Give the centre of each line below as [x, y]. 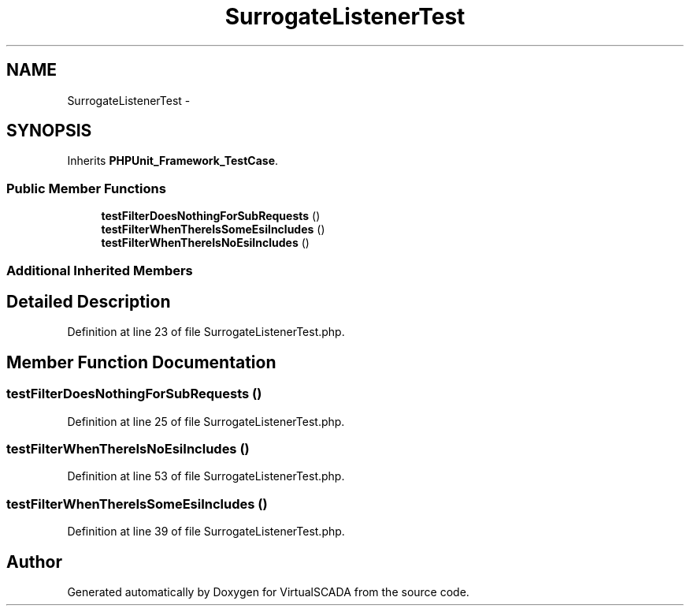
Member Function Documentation [141, 362]
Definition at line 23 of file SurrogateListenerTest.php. [206, 332]
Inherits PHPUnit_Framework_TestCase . [173, 161]
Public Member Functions [86, 188]
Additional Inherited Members [100, 270]
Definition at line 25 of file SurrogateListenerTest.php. [206, 421]
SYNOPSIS [49, 131]
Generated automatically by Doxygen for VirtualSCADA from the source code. [268, 591]
